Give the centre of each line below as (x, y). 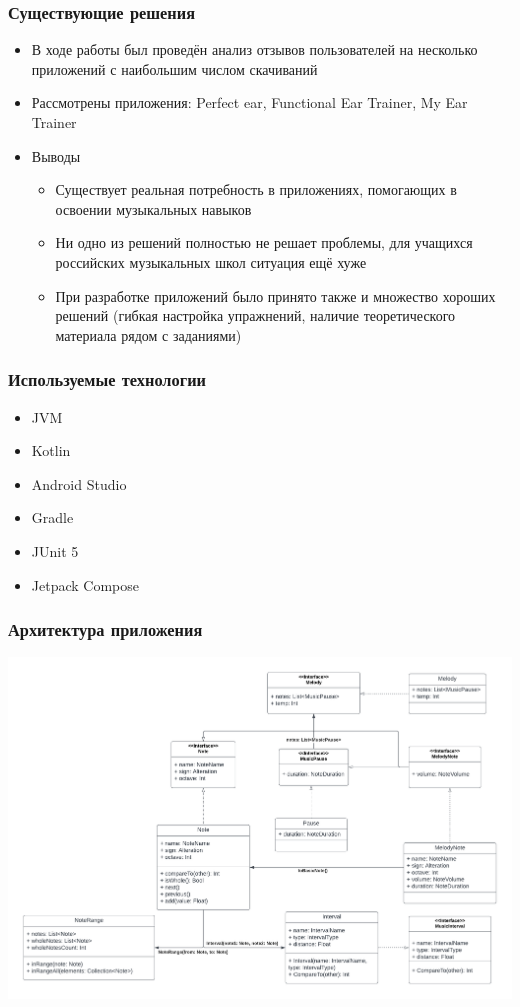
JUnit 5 (55, 550)
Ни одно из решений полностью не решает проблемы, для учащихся (264, 242)
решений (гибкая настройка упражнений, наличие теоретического (255, 315)
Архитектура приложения (105, 629)
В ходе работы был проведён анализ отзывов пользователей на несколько (254, 49)
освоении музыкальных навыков (153, 208)
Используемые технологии (107, 379)
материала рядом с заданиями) (148, 334)
